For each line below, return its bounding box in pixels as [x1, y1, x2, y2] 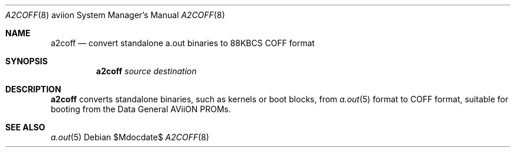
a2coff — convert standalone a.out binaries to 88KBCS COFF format [51, 38, 315, 48]
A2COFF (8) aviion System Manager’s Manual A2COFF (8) [5, 10, 225, 20]
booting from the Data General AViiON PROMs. [51, 104, 231, 114]
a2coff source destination [96, 66, 197, 76]
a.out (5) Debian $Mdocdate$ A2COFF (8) [51, 132, 210, 142]
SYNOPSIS [5, 56, 48, 66]
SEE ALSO [5, 122, 45, 132]
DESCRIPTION [5, 84, 62, 94]
